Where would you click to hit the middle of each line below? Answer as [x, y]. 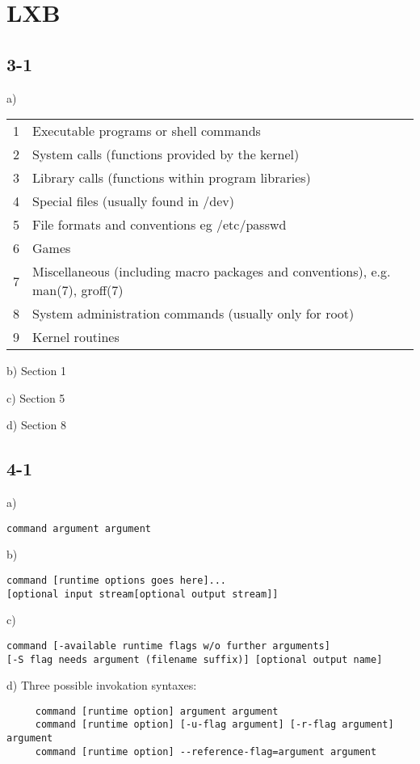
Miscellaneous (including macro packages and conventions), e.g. [212, 272]
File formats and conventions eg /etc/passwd [160, 225]
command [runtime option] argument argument [157, 711]
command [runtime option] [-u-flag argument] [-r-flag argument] [214, 725]
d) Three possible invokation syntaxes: [102, 685]
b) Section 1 [36, 371]
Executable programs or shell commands [147, 131]
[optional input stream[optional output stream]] [143, 594]
